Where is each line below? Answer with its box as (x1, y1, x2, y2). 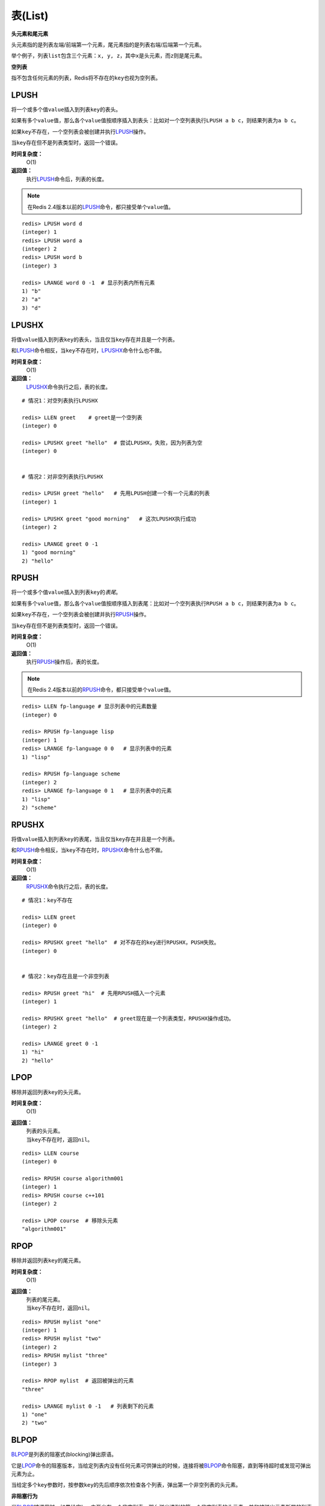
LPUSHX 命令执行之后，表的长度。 (26, 383, 111, 390)
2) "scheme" (22, 804, 57, 811)
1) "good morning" (22, 549, 76, 556)
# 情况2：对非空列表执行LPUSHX (22, 473, 104, 480)
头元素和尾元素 (11, 30, 48, 37)
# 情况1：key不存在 (22, 897, 73, 904)
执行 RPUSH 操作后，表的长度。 (26, 658, 102, 666)
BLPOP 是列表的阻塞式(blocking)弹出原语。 (11, 1451, 117, 1458)
